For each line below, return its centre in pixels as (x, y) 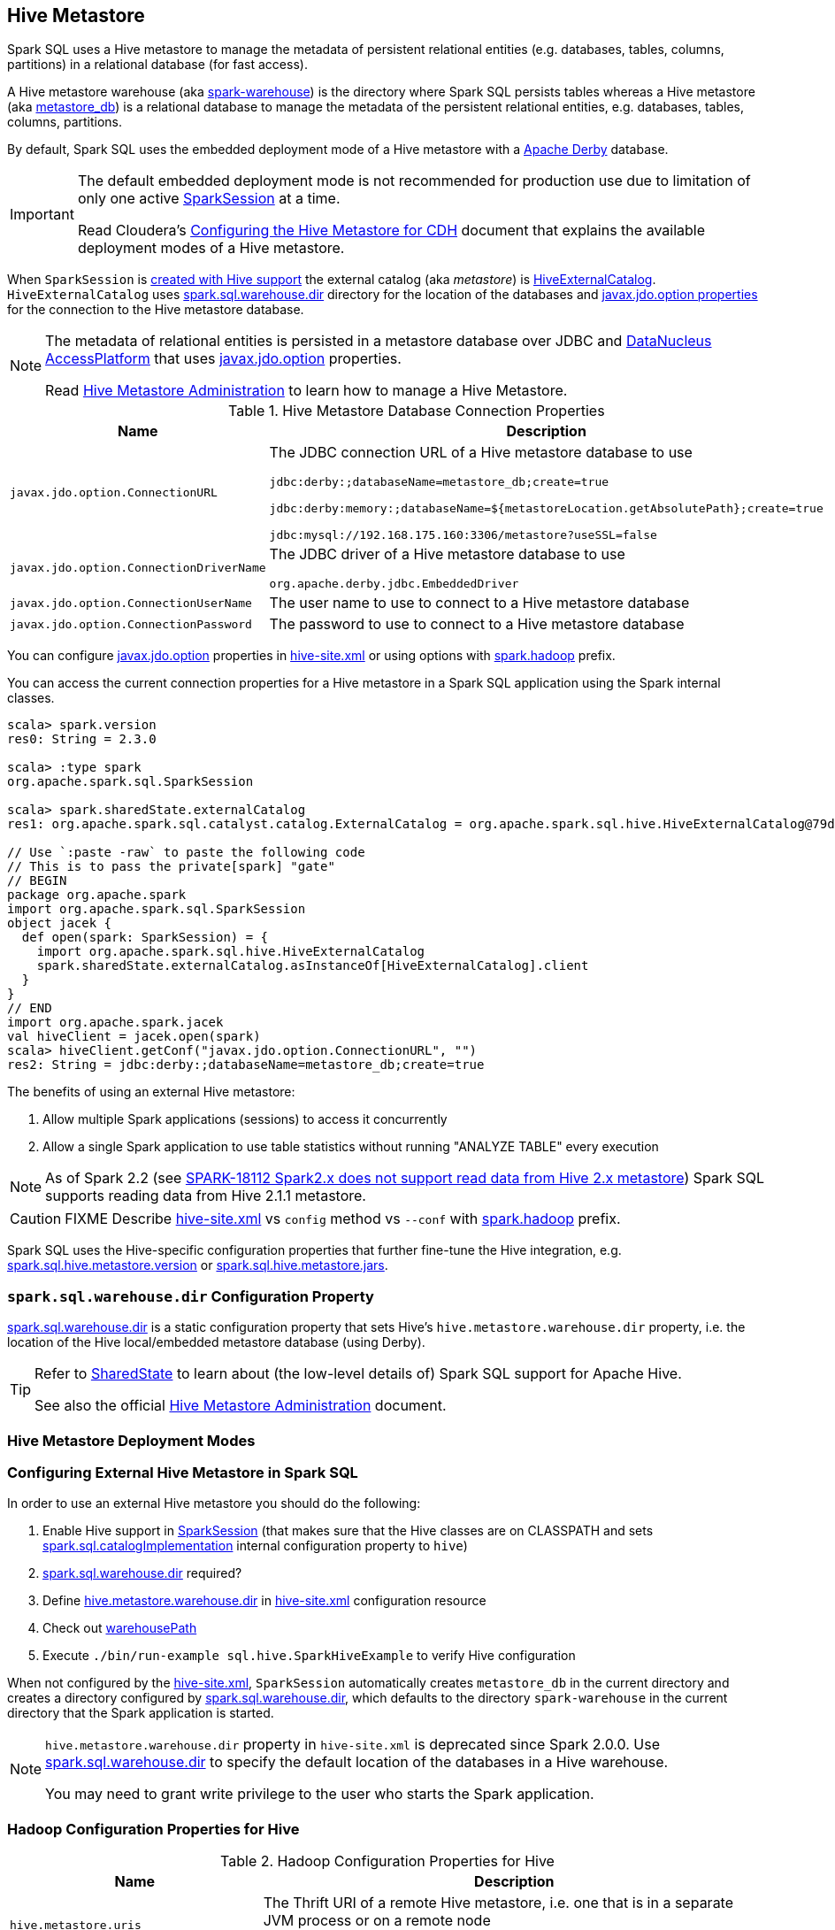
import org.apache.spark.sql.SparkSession (157, 909)
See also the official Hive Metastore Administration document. (241, 1406)
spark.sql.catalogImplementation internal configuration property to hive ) (255, 1546)
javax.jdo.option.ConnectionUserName (131, 603)
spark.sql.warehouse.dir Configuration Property (191, 1296)
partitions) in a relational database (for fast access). (157, 65)
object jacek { (60, 923)
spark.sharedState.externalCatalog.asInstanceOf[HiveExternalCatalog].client (313, 966)
